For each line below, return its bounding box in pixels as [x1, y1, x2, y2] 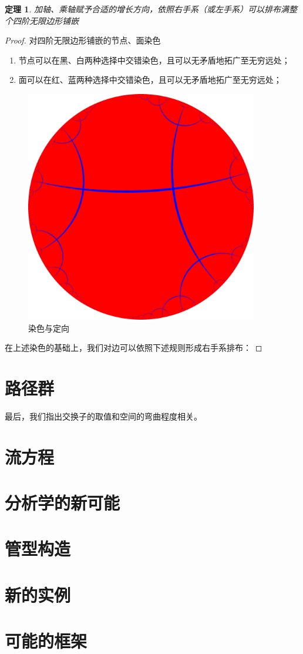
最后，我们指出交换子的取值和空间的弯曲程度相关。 [5, 410, 202, 422]
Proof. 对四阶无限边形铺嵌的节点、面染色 [5, 34, 161, 46]
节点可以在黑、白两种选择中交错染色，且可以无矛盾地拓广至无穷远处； [18, 53, 290, 66]
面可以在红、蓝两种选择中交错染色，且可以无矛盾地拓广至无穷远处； [18, 73, 282, 86]
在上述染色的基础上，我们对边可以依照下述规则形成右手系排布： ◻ [5, 341, 262, 354]
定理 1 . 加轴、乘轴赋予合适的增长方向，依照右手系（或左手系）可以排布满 [5, 3, 289, 15]
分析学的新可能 [5, 491, 120, 515]
